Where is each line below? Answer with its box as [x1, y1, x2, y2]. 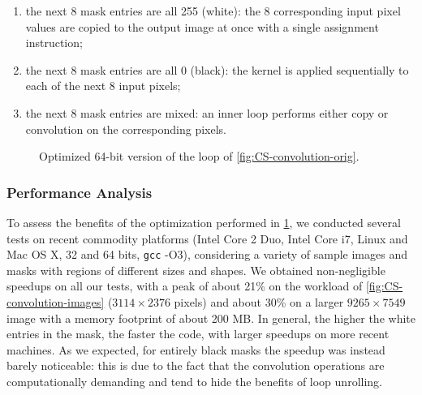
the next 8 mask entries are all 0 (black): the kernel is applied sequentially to [25, 61, 409, 78]
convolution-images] [6, 294, 105, 310]
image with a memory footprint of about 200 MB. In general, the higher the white [6, 309, 416, 326]
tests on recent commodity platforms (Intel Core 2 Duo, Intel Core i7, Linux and [6, 230, 408, 247]
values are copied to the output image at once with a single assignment [25, 18, 379, 35]
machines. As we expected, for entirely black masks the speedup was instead [6, 341, 385, 358]
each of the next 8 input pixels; [25, 77, 181, 94]
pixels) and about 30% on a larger [174, 294, 344, 310]
